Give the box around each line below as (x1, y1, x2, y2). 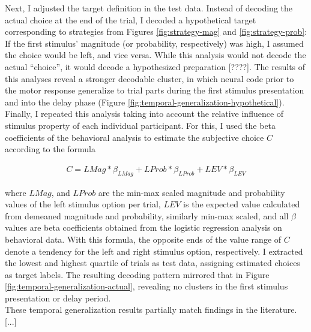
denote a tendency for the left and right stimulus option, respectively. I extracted (5, 245, 303, 257)
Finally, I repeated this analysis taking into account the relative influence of (5, 107, 284, 120)
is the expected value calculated (183, 198, 300, 210)
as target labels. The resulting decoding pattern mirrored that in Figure (5, 268, 270, 280)
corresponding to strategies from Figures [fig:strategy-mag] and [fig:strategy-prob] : (5, 25, 307, 38)
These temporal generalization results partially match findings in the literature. (5, 303, 297, 316)
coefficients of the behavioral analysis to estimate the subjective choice (5, 131, 264, 143)
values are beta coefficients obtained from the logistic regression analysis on (5, 221, 282, 234)
